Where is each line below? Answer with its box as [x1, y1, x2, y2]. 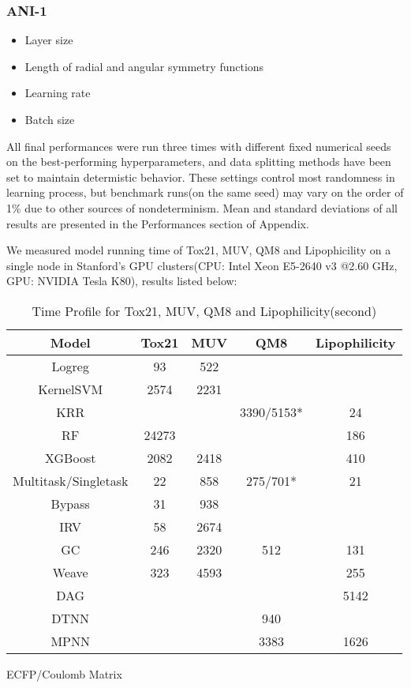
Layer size [24, 32, 73, 48]
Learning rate [24, 85, 91, 101]
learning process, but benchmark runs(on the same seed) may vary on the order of [6, 184, 404, 201]
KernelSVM [38, 379, 103, 398]
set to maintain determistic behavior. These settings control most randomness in [6, 168, 395, 185]
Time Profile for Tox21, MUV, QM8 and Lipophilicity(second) [32, 301, 377, 320]
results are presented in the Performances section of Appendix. [6, 215, 309, 231]
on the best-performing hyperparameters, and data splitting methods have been [6, 153, 391, 170]
